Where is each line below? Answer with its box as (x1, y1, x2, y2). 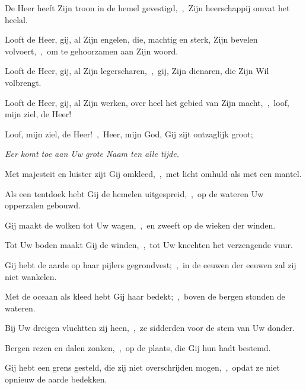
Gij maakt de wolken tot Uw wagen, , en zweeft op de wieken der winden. (5, 218, 276, 231)
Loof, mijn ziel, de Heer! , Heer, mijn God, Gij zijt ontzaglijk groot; (5, 127, 253, 140)
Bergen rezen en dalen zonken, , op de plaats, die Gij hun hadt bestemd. (5, 341, 271, 353)
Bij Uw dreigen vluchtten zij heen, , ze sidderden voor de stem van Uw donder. (5, 322, 295, 334)
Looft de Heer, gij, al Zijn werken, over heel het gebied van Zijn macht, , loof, (5, 96, 289, 108)
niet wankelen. (5, 270, 57, 282)
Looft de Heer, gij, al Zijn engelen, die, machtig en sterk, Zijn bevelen (5, 33, 258, 46)
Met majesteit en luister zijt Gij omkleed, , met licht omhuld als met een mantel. (5, 167, 302, 179)
